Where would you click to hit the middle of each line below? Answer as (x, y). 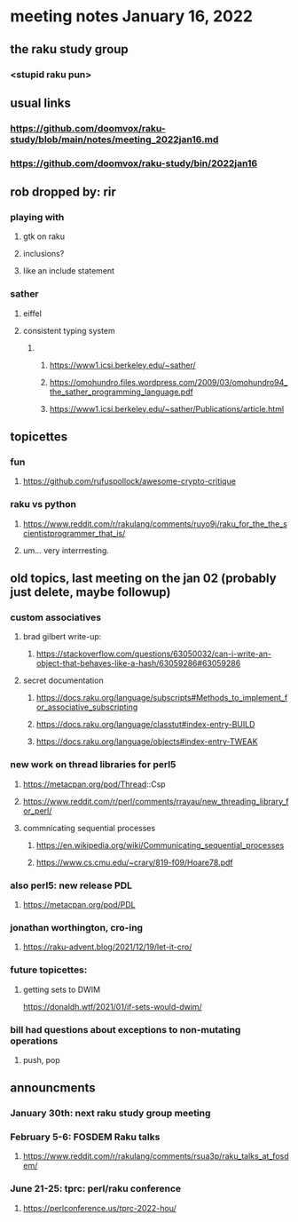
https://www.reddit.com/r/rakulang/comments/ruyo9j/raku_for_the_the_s (155, 524)
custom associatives (55, 617)
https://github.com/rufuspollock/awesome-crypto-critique (129, 481)
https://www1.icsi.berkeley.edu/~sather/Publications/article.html (167, 409)
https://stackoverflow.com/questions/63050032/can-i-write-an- (153, 654)
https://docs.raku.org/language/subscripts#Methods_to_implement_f (162, 698)
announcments (53, 1088)
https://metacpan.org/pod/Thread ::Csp (94, 784)
